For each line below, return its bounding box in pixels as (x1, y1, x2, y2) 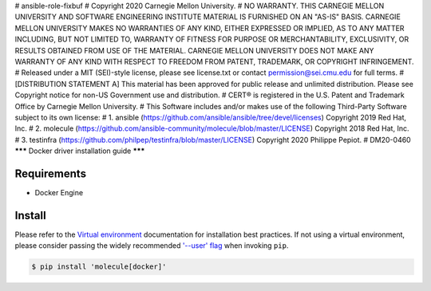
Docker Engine (34, 187, 84, 197)
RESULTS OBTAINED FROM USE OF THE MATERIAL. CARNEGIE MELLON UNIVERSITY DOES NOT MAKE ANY (14, 45, 374, 55)
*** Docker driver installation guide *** (14, 146, 145, 155)
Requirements (14, 167, 87, 180)
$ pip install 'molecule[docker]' (31, 262, 167, 271)
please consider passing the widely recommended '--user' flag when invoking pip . (14, 241, 289, 250)
